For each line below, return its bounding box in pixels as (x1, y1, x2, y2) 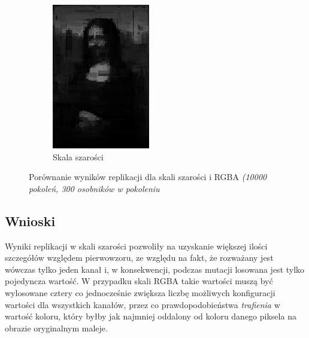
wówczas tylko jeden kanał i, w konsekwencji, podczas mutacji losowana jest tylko (5, 263, 305, 275)
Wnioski (5, 211, 56, 230)
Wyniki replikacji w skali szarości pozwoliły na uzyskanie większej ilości (5, 239, 268, 252)
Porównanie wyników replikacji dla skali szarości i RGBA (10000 (29, 170, 267, 183)
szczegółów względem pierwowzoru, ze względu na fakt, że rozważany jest (5, 251, 274, 264)
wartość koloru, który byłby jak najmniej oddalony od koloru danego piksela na (5, 310, 296, 322)
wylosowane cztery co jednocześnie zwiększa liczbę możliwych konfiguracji (5, 286, 275, 299)
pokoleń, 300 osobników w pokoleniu (29, 182, 160, 194)
